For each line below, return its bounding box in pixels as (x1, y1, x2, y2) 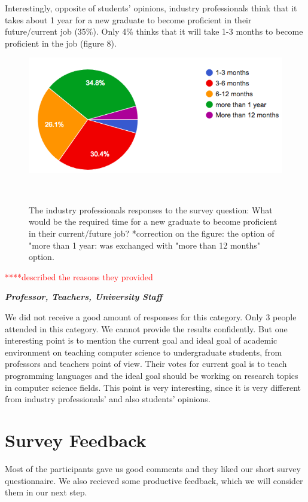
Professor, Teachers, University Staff (5, 290, 163, 303)
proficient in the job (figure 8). (5, 36, 117, 49)
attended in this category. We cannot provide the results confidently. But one (5, 322, 288, 335)
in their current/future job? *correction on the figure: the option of (29, 227, 275, 240)
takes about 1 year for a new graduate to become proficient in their (5, 13, 252, 26)
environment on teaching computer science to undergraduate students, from (5, 345, 282, 358)
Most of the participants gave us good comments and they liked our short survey (5, 462, 301, 475)
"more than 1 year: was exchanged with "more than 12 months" (29, 238, 260, 251)
